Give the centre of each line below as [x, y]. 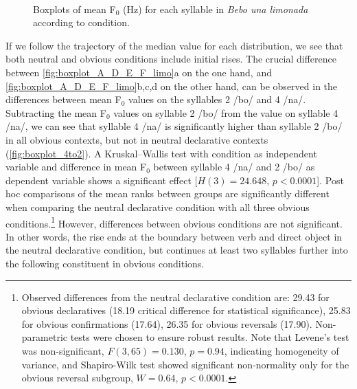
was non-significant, [63, 350]
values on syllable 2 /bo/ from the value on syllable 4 [226, 112]
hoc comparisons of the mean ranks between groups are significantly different [168, 193]
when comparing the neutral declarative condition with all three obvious [158, 207]
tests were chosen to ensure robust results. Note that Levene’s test [210, 337]
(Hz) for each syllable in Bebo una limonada [215, 9]
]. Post [330, 180]
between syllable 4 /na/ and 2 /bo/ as [234, 167]
